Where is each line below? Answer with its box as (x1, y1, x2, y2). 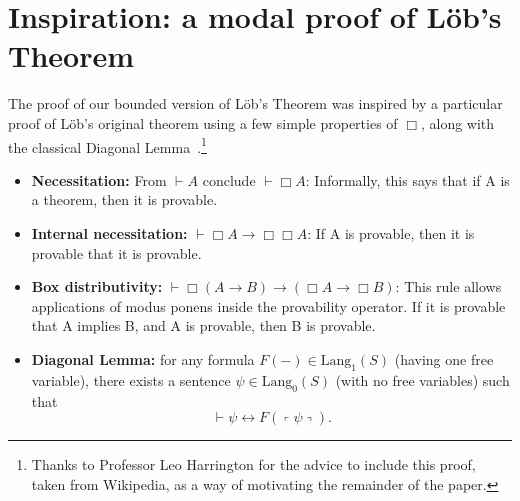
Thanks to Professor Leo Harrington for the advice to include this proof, (31, 454, 476, 475)
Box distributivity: (31, 276, 163, 297)
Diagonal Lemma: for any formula (31, 348, 255, 369)
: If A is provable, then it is (307, 222, 475, 243)
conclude (202, 169, 256, 190)
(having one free (394, 348, 494, 369)
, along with (420, 112, 495, 133)
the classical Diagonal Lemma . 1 (8, 133, 207, 157)
